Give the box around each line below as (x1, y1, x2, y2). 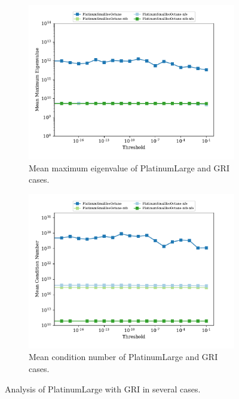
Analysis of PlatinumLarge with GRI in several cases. (5, 382, 201, 395)
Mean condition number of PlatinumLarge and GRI (29, 350, 218, 363)
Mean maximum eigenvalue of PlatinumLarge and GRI (29, 161, 229, 174)
